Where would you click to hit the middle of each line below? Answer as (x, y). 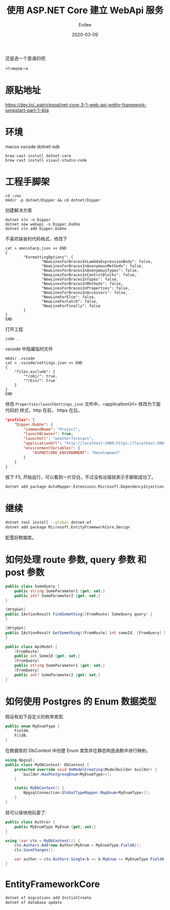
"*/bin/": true (39, 380)
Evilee (85, 25)
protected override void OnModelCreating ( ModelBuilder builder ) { (86, 769)
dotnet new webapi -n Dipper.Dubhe (43, 224)
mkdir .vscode (20, 358)
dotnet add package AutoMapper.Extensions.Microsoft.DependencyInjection (85, 487)
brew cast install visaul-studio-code (46, 160)
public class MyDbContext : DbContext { (47, 765)
